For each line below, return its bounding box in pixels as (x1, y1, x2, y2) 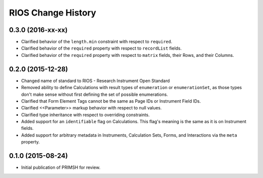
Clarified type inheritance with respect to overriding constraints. (21, 112, 150, 118)
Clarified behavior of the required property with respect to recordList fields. (21, 45, 182, 51)
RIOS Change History (9, 7, 96, 18)
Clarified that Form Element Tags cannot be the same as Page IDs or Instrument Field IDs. (21, 98, 201, 104)
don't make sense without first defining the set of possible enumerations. (21, 91, 168, 97)
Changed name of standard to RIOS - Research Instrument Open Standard (21, 78, 170, 84)
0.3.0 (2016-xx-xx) (9, 26, 68, 34)
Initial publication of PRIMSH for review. (21, 164, 101, 170)
